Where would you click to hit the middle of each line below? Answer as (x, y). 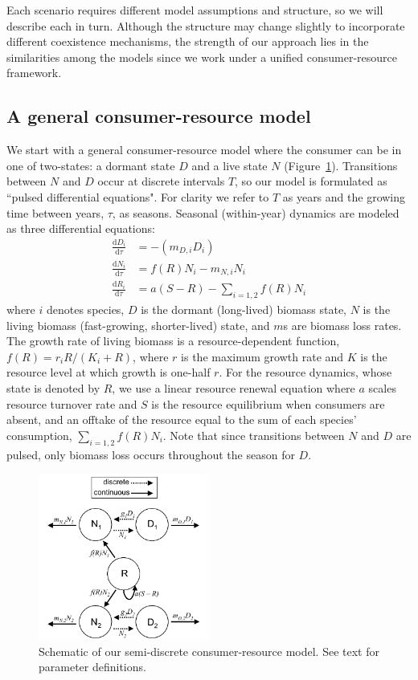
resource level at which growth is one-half (109, 372)
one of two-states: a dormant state (91, 165)
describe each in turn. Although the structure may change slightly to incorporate (206, 25)
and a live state (229, 165)
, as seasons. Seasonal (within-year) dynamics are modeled (256, 212)
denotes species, (85, 309)
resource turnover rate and (72, 403)
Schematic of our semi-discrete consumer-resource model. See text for (209, 651)
